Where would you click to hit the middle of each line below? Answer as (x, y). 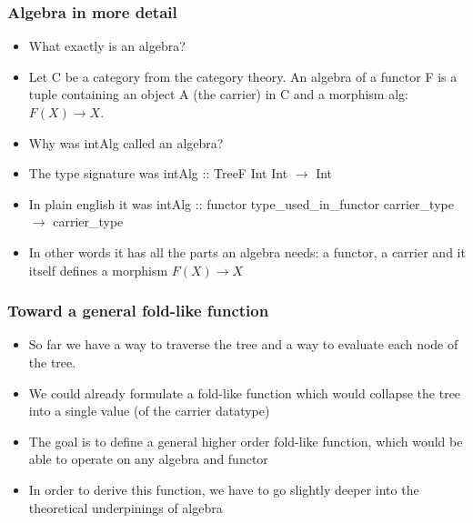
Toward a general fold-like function (138, 311)
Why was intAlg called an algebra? (126, 142)
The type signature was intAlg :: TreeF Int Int (158, 173)
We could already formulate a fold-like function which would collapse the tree (245, 392)
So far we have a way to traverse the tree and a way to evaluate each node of (243, 344)
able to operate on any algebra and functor (148, 459)
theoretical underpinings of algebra (126, 507)
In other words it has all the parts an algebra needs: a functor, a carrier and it (247, 251)
